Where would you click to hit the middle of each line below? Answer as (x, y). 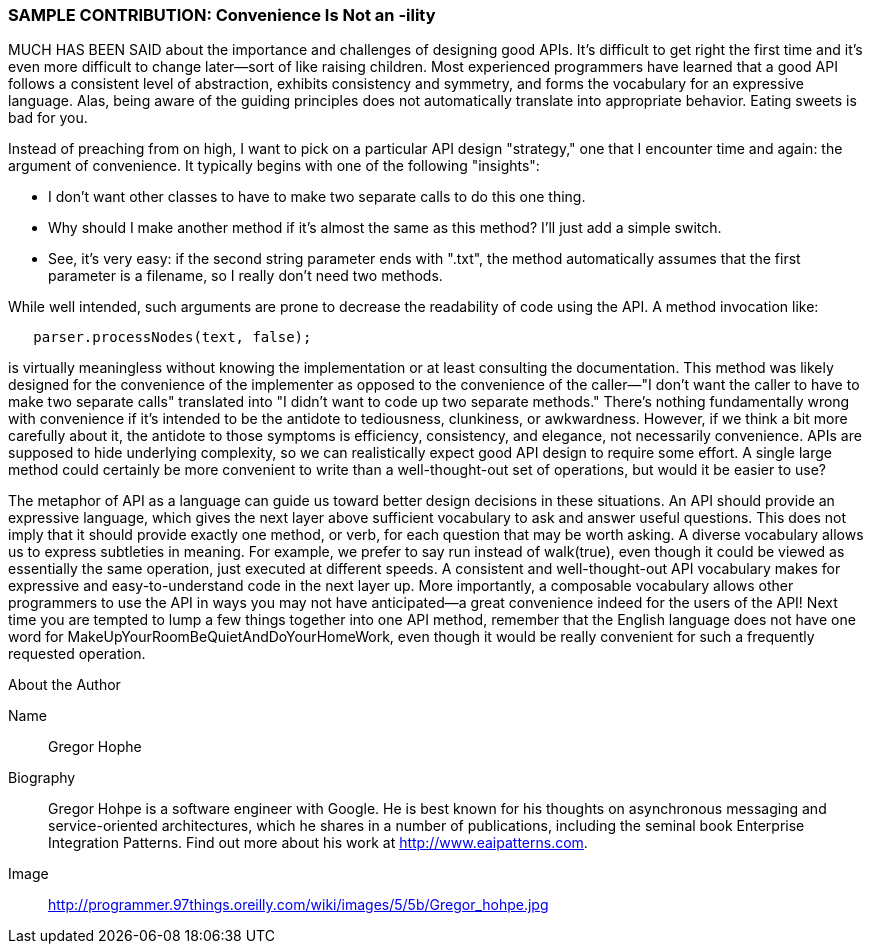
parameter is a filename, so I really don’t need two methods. (245, 276)
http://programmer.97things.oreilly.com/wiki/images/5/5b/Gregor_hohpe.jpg (298, 905)
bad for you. (48, 118)
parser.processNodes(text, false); (172, 337)
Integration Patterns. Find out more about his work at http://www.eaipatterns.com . (318, 843)
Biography (42, 778)
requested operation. (77, 654)
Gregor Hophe (95, 747)
